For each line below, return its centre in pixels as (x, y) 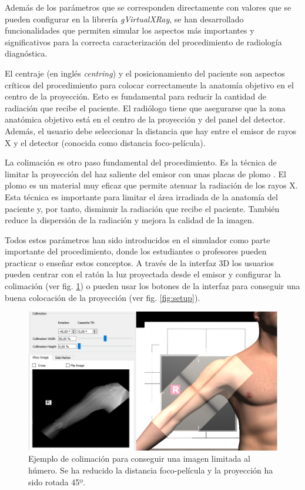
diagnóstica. (26, 53)
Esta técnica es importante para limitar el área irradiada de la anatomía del (141, 196)
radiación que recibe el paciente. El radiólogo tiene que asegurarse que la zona (145, 107)
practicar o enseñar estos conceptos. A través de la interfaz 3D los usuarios (139, 262)
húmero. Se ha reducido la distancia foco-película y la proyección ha (151, 470)
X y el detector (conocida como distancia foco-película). (105, 142)
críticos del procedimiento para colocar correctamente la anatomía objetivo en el (149, 85)
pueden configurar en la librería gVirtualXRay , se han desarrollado (124, 19)
